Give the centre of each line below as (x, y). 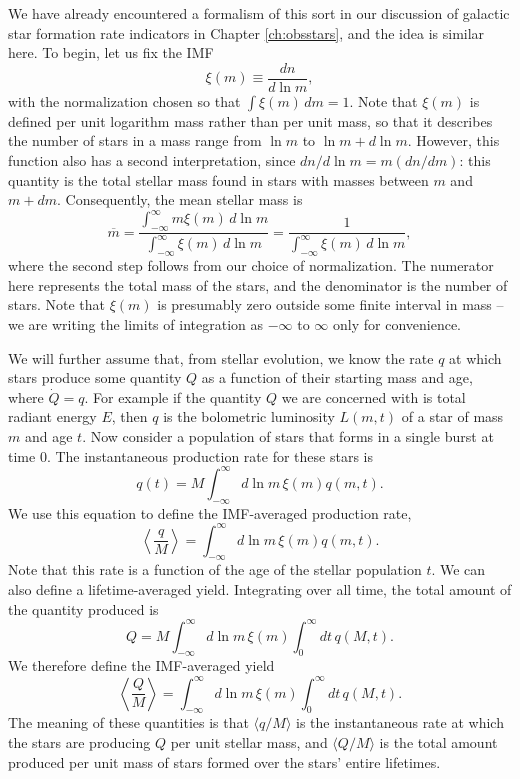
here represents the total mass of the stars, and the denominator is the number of (258, 284)
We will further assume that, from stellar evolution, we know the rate (221, 357)
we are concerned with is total (373, 396)
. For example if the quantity (173, 396)
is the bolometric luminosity (249, 416)
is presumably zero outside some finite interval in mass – (330, 304)
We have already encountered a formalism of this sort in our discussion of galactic (259, 13)
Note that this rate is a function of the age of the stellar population (215, 569)
